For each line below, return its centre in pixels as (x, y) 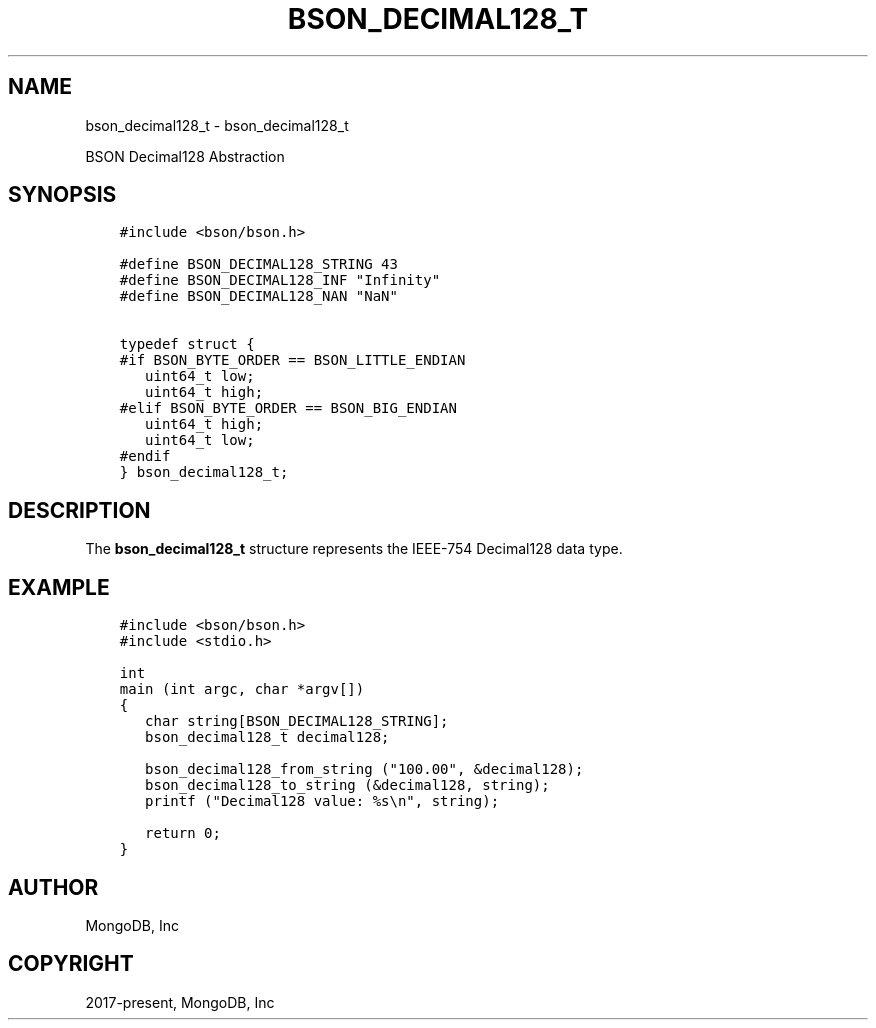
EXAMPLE (59, 587)
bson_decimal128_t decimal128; (267, 737)
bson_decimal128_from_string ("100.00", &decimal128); (364, 769)
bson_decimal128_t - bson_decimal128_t (217, 125)
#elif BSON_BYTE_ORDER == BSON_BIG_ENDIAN (288, 408)
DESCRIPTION (79, 510)
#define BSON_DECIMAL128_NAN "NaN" (258, 296)
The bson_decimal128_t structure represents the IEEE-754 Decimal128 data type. (354, 549)
